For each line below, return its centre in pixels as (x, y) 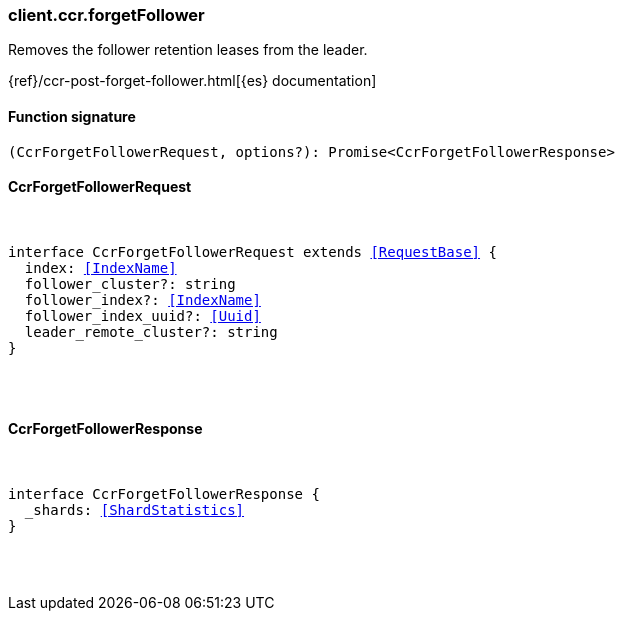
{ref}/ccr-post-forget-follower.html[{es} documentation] (192, 81)
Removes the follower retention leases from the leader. (188, 50)
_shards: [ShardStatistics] (134, 510)
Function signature (72, 116)
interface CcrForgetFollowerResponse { (164, 494)
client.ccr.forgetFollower (106, 15)
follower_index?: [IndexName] (142, 299)
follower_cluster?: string (130, 283)
